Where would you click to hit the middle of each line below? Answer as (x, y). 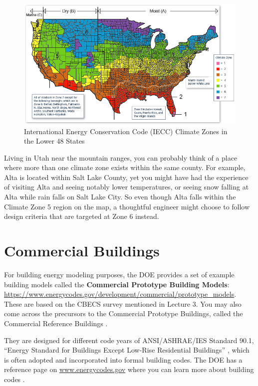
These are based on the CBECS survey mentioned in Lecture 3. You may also (123, 303)
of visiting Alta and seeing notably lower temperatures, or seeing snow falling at (127, 187)
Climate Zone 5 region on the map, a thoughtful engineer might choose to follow (127, 206)
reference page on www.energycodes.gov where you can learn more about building (129, 369)
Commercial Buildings (82, 251)
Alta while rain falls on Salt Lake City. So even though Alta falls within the (120, 197)
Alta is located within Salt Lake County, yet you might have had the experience (126, 177)
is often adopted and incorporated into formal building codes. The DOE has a (123, 359)
